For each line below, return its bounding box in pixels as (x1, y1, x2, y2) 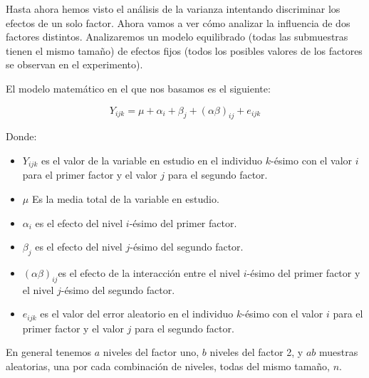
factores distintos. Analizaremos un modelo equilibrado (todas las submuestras (6, 29, 348, 44)
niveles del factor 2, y (209, 345, 303, 359)
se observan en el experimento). (6, 57, 143, 72)
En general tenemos (6, 345, 92, 359)
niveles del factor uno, (103, 345, 199, 359)
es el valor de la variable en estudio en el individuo (41, 152, 263, 167)
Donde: (6, 129, 37, 144)
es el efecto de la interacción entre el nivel (58, 265, 240, 280)
